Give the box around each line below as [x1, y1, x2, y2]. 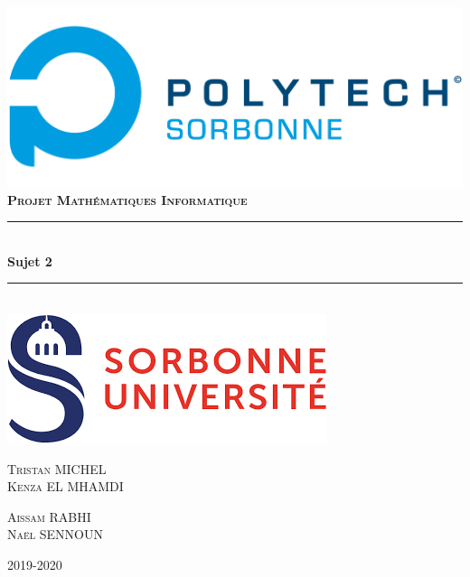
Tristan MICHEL [7, 459, 107, 478]
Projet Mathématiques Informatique [7, 190, 248, 209]
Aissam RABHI [7, 507, 91, 526]
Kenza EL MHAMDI [7, 477, 124, 496]
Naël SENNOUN [7, 525, 103, 544]
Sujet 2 [7, 251, 52, 270]
